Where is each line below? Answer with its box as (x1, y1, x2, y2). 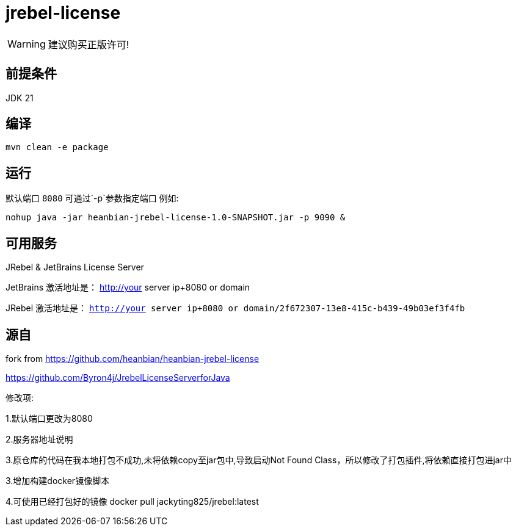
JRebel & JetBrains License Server (5, 262, 144, 273)
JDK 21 (5, 92, 34, 103)
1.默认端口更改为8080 (5, 413, 93, 424)
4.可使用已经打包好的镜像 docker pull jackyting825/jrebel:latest (5, 496, 259, 507)
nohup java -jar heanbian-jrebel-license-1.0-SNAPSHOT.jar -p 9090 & (5, 212, 346, 223)
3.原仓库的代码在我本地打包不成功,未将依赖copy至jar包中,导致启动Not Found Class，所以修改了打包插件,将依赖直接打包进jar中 (5, 454, 512, 465)
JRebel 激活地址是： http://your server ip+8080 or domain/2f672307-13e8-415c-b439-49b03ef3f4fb (5, 303, 465, 314)
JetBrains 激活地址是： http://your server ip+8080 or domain (5, 282, 250, 293)
